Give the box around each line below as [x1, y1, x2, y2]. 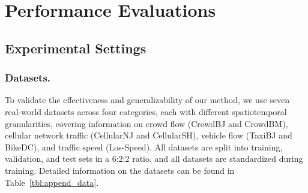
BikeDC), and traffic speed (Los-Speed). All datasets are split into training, [5, 140, 283, 153]
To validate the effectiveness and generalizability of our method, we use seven [5, 94, 289, 106]
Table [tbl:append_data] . [5, 176, 99, 188]
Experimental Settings [5, 38, 146, 57]
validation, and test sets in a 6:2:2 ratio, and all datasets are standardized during [5, 152, 303, 165]
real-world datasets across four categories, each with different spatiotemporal [5, 105, 287, 117]
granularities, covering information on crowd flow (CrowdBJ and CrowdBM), [5, 117, 288, 129]
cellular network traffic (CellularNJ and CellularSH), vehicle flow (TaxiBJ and [5, 129, 292, 141]
